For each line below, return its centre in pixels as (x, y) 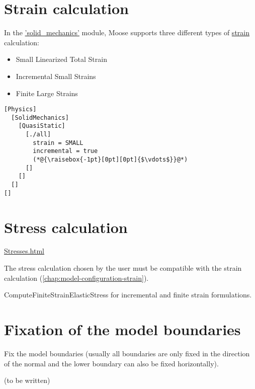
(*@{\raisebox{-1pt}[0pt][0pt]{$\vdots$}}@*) (110, 160)
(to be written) (27, 380)
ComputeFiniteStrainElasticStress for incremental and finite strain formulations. (128, 295)
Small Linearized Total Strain (61, 59)
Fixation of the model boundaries (122, 329)
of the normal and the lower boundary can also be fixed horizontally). (111, 363)
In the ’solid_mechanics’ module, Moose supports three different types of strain (127, 32)
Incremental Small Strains (56, 76)
